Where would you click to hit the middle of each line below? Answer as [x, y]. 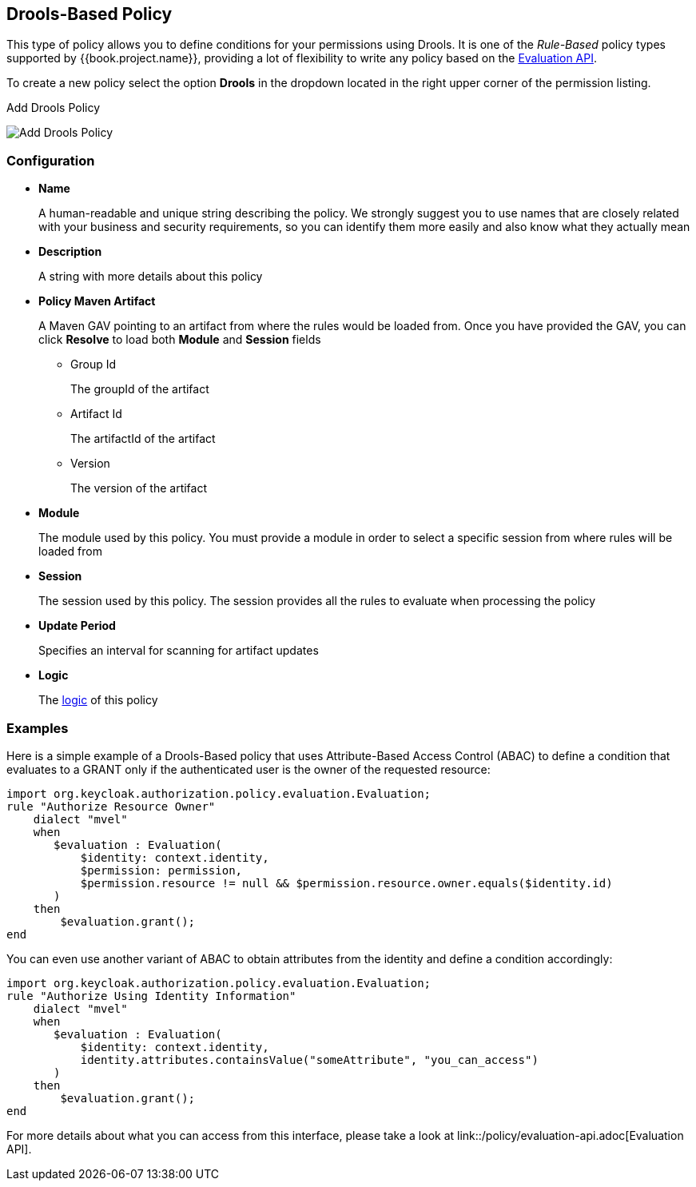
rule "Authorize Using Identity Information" [151, 996]
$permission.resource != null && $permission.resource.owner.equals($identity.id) [346, 883]
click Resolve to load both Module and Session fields [180, 340]
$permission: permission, [161, 870]
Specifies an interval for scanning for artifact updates [179, 651]
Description [70, 252]
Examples [38, 728]
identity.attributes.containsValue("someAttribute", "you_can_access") [309, 1060]
